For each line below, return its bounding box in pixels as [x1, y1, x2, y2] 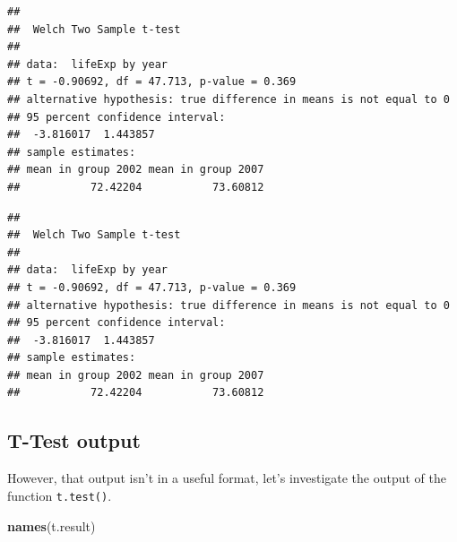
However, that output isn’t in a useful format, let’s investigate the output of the [7, 469, 447, 487]
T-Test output [7, 426, 141, 454]
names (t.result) [7, 516, 96, 535]
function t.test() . [7, 486, 112, 504]
